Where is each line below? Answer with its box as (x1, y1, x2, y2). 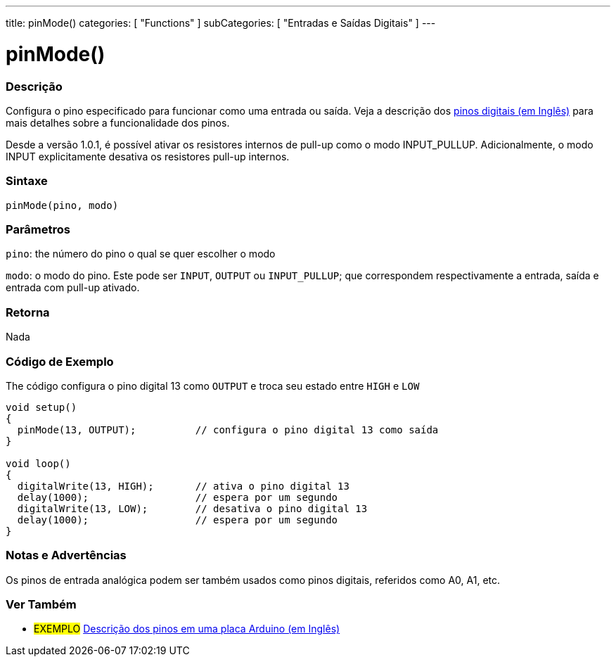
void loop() (6, 457, 71, 469)
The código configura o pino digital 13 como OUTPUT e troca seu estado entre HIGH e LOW (6, 379, 420, 392)
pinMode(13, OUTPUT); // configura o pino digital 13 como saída (17, 424, 439, 435)
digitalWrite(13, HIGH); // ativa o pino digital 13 (17, 480, 349, 492)
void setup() (6, 401, 77, 413)
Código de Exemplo (6, 354, 114, 369)
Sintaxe (6, 174, 48, 189)
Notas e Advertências (6, 548, 127, 563)
